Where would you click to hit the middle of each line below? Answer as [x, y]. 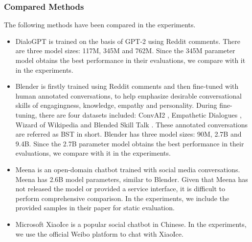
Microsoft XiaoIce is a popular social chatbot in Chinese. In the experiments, [131, 224]
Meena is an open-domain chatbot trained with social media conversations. [128, 169]
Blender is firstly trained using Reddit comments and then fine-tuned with [127, 86]
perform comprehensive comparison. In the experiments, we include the [122, 198]
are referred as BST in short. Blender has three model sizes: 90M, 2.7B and [128, 134]
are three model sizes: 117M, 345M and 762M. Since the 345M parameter [125, 50]
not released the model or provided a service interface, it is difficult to [120, 189]
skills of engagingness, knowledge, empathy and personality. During [116, 105]
